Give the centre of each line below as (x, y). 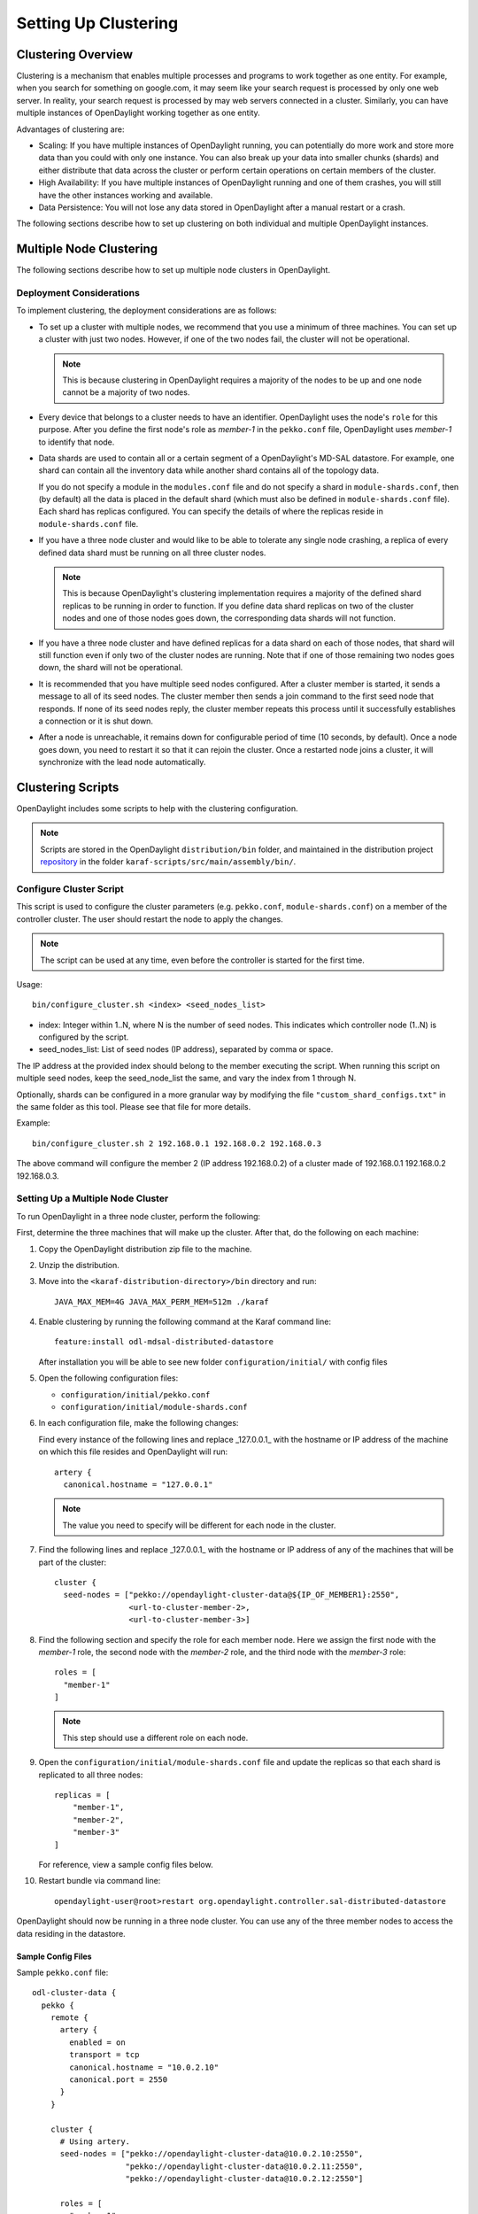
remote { (69, 2018)
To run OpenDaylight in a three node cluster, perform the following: (139, 1216)
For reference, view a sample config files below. (126, 1864)
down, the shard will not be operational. (111, 668)
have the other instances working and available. (126, 195)
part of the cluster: (73, 1562)
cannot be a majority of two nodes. (126, 392)
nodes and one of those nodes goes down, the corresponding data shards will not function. (229, 618)
